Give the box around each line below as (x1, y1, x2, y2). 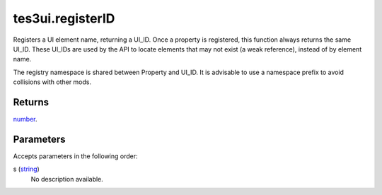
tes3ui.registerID (13, 11, 115, 26)
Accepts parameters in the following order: (13, 152, 138, 160)
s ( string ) (13, 165, 40, 173)
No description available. (30, 175, 104, 183)
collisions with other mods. (13, 78, 92, 86)
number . (13, 115, 37, 124)
